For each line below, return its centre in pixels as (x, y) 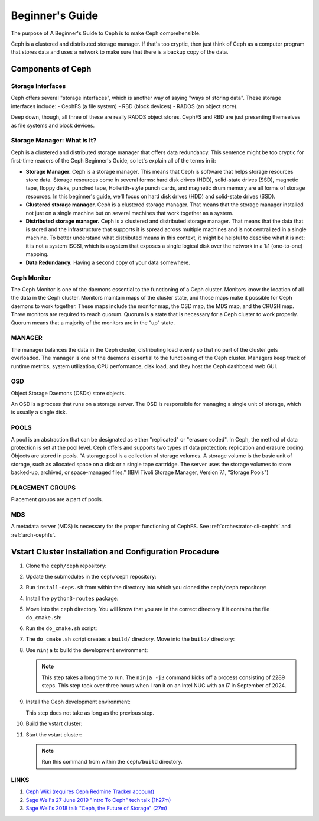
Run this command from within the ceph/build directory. (112, 762)
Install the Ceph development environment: (78, 702)
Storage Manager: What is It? (54, 141)
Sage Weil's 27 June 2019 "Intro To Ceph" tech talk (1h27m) (98, 800)
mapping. (37, 254)
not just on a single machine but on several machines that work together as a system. (129, 213)
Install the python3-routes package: (72, 598)
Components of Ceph (51, 69)
